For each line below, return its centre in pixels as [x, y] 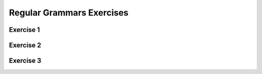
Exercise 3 [25, 61]
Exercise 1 [25, 30]
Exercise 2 [25, 45]
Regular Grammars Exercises [69, 13]
